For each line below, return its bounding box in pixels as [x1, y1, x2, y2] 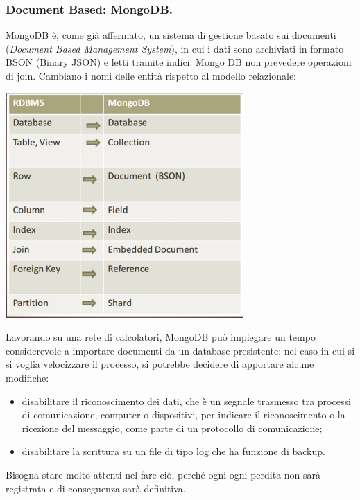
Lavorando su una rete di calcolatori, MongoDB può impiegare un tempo [6, 330, 316, 344]
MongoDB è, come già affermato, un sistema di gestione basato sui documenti [6, 28, 336, 42]
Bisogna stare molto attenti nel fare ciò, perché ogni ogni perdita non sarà [6, 467, 321, 481]
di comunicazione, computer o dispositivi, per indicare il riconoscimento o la [22, 407, 345, 422]
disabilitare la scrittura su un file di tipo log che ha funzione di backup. [22, 444, 325, 458]
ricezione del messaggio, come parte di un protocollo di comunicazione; [22, 420, 323, 435]
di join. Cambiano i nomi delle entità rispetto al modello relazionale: [6, 69, 297, 82]
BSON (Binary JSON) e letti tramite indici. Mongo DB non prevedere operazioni [6, 55, 352, 69]
